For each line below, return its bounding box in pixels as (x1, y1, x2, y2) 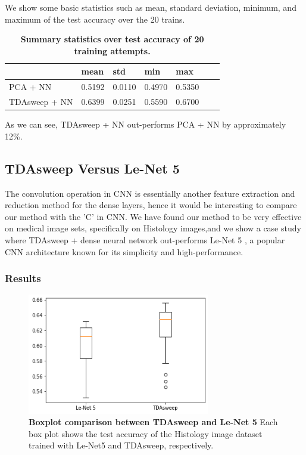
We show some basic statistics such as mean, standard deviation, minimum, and (5, 1, 296, 13)
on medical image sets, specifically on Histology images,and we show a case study (5, 222, 301, 234)
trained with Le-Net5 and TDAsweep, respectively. (29, 439, 214, 451)
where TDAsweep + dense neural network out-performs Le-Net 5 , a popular (5, 233, 285, 246)
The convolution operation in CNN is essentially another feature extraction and (5, 187, 295, 199)
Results (5, 271, 41, 286)
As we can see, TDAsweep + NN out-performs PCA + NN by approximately (5, 118, 286, 131)
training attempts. (74, 44, 151, 57)
